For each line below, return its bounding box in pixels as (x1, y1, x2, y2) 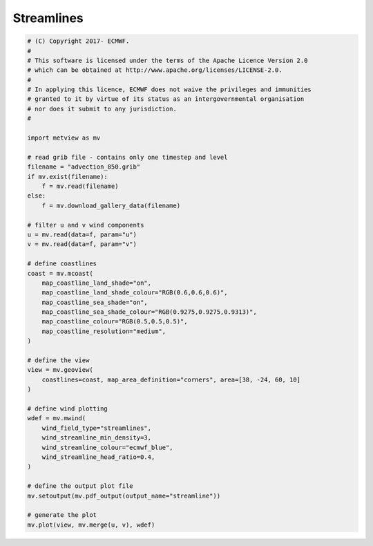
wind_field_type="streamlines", (41, 424, 152, 432)
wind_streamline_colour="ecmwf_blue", (41, 443, 173, 451)
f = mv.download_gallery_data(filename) (41, 201, 181, 209)
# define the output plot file (27, 482, 134, 490)
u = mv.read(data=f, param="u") (27, 230, 137, 238)
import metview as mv (27, 134, 101, 142)
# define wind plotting (27, 404, 108, 413)
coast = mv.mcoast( (27, 270, 93, 277)
